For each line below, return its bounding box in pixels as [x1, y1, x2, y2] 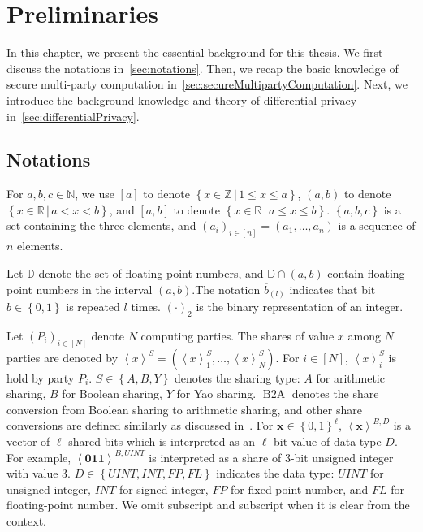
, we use [75, 185, 114, 202]
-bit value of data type [270, 433, 382, 450]
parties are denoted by [6, 348, 119, 365]
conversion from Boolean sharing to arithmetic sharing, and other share [6, 400, 362, 417]
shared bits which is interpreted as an [68, 433, 256, 450]
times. [131, 298, 162, 315]
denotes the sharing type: [175, 369, 300, 386]
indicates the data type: [216, 465, 335, 482]
